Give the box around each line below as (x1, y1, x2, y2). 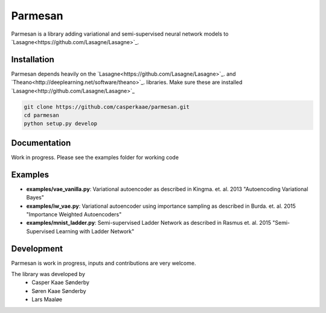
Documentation (11, 138, 71, 148)
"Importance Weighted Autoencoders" (26, 210, 122, 218)
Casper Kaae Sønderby (31, 279, 90, 286)
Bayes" (26, 194, 45, 201)
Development (11, 244, 63, 254)
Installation (11, 54, 54, 65)
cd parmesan (24, 112, 60, 118)
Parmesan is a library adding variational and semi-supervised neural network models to (11, 30, 229, 37)
